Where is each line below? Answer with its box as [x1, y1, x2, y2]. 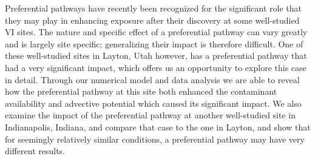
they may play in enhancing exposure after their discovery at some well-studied [5, 13, 300, 26]
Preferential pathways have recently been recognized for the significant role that [5, 2, 302, 14]
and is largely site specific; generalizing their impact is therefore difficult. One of [5, 37, 303, 50]
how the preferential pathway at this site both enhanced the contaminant [5, 85, 277, 98]
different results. [5, 144, 66, 157]
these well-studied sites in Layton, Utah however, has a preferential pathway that [5, 49, 307, 62]
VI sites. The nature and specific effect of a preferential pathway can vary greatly [5, 25, 308, 38]
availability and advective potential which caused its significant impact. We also [5, 96, 302, 109]
